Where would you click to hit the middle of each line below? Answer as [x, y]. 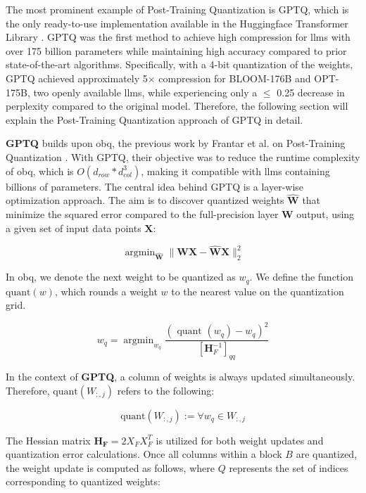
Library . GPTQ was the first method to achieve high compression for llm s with [178, 37]
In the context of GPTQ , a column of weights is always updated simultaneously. [181, 376]
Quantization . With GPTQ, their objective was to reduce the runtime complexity [183, 156]
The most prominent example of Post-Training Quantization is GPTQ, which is [177, 9]
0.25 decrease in [311, 92]
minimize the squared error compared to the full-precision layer [142, 213]
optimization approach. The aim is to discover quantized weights [145, 200]
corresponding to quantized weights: [83, 481]
